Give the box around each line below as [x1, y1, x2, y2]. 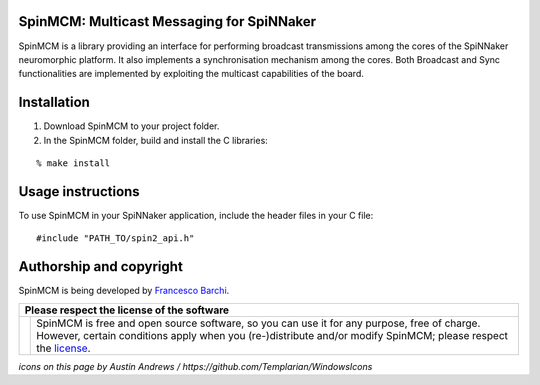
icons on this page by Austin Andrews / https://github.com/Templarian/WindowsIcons [18, 360, 373, 372]
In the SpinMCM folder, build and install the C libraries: [43, 134, 269, 146]
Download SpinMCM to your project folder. [43, 120, 220, 132]
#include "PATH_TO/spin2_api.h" [36, 233, 195, 244]
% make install [36, 157, 111, 169]
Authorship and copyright [18, 258, 184, 275]
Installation [18, 94, 90, 111]
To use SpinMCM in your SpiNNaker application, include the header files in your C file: [18, 209, 374, 221]
